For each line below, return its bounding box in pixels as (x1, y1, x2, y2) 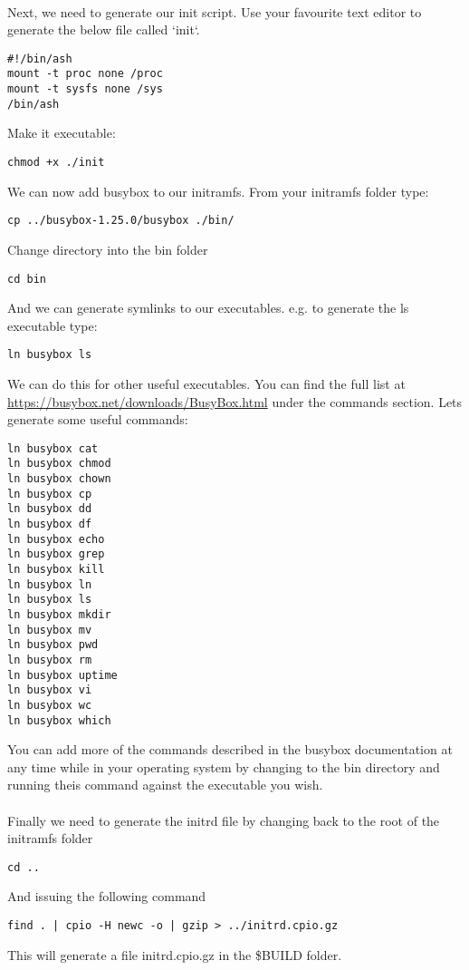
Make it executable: (7, 123, 116, 142)
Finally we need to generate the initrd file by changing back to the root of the (7, 810, 440, 829)
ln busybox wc (7, 698, 92, 712)
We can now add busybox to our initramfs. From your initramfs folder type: (7, 181, 429, 200)
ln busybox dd (7, 502, 92, 516)
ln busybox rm (7, 653, 92, 666)
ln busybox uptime (7, 668, 118, 682)
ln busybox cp (7, 487, 92, 500)
